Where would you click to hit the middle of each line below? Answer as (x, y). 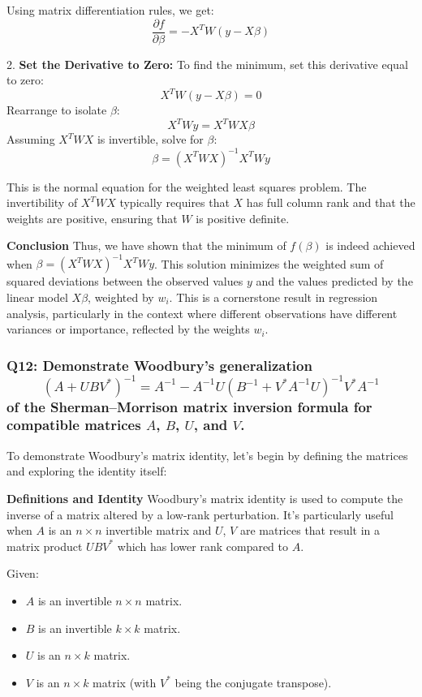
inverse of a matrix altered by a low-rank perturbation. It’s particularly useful (200, 514)
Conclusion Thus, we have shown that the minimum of (146, 245)
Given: (23, 573)
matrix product (45, 546)
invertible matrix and (159, 530)
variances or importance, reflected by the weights (128, 329)
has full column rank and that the (331, 202)
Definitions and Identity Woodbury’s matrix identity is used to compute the (205, 498)
